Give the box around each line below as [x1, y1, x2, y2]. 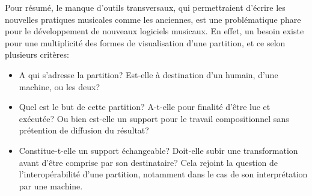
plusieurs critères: [5, 48, 69, 61]
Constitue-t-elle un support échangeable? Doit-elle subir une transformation [19, 144, 298, 156]
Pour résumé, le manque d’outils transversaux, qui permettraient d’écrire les [5, 1, 286, 13]
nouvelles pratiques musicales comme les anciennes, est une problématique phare [5, 13, 301, 25]
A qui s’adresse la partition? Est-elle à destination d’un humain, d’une [19, 68, 278, 81]
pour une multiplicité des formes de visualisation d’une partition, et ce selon [5, 36, 286, 49]
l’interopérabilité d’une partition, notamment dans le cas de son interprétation [19, 168, 308, 180]
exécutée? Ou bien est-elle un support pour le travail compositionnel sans [19, 112, 289, 124]
